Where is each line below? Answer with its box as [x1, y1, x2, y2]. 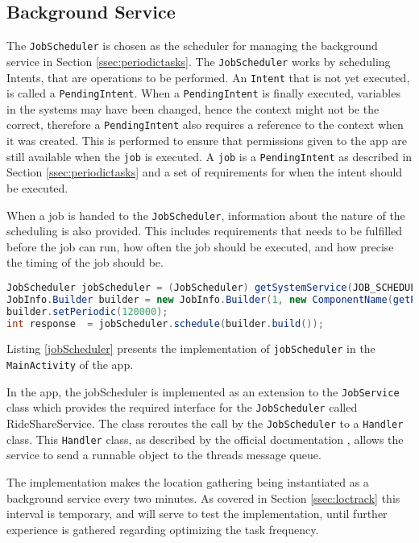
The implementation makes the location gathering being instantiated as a [6, 473, 369, 490]
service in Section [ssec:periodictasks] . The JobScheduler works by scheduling [6, 52, 391, 69]
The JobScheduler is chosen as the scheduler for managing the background [6, 37, 378, 54]
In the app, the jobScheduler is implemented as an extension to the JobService [6, 383, 400, 400]
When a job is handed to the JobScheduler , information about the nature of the [6, 206, 405, 223]
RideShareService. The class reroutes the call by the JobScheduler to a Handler [6, 415, 404, 432]
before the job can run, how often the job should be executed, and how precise [6, 238, 394, 255]
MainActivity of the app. [6, 356, 134, 373]
